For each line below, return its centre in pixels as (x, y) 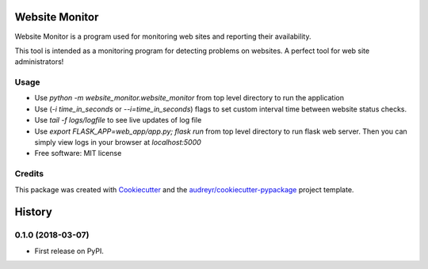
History (34, 212)
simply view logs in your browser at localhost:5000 (118, 142)
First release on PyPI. (69, 251)
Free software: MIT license (78, 153)
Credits (29, 174)
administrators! (39, 62)
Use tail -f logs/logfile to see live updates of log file (118, 120)
